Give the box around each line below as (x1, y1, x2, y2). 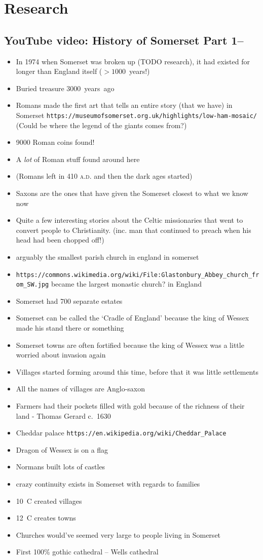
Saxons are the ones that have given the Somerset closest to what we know (16, 187, 248, 198)
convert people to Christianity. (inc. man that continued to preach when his (16, 224, 251, 235)
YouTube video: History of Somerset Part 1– (4, 32, 244, 48)
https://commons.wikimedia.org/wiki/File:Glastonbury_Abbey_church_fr (16, 271, 259, 278)
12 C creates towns (16, 512, 76, 523)
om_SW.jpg (16, 281, 49, 289)
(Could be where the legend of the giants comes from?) (16, 119, 187, 130)
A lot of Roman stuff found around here (16, 153, 140, 164)
